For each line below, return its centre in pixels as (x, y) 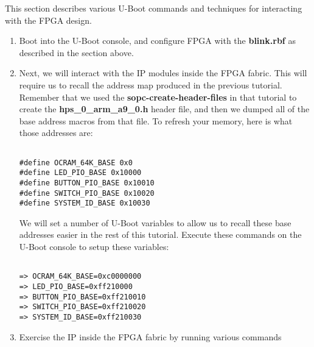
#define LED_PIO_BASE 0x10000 (80, 173)
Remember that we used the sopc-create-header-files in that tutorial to (158, 97)
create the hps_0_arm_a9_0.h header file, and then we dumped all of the (164, 109)
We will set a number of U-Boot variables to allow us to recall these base (155, 222)
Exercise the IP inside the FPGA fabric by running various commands (150, 336)
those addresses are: (56, 133)
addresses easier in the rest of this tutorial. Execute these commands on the (160, 234)
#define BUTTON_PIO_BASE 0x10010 (87, 183)
